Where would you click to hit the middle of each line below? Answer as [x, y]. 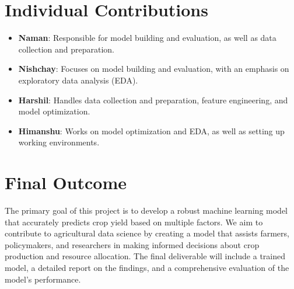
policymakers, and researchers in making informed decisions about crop [132, 244]
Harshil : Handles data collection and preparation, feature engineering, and [153, 100]
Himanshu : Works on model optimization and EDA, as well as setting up [151, 130]
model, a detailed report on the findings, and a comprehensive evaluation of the [147, 267]
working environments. [59, 142]
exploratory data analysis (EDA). [78, 80]
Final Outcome [66, 182]
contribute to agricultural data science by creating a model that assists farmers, [147, 233]
